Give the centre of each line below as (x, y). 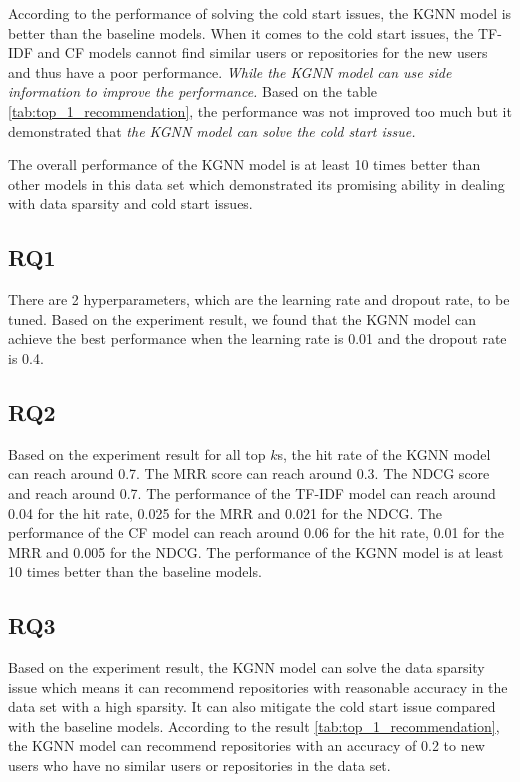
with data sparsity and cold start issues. (130, 203)
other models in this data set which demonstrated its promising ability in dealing (256, 183)
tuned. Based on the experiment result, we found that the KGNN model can (242, 318)
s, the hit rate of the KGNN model (384, 453)
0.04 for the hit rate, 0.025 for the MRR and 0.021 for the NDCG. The (225, 512)
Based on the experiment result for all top (137, 453)
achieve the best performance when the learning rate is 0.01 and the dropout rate (257, 338)
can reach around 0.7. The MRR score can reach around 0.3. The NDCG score (249, 473)
